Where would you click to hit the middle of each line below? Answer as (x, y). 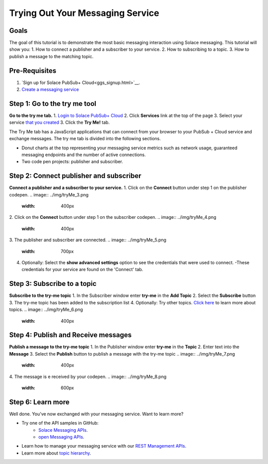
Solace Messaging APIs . (63, 430)
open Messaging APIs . (61, 437)
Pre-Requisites (33, 70)
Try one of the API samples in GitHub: (60, 423)
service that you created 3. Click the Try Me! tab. (60, 122)
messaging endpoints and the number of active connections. (84, 155)
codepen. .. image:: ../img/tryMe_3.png (49, 194)
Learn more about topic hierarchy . (56, 453)
